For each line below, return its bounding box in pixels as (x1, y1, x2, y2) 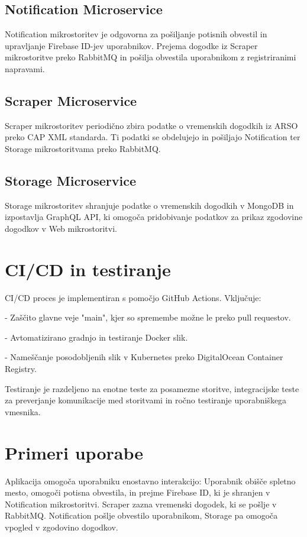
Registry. (5, 363, 37, 375)
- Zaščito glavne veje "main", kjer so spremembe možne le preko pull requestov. (5, 311, 291, 324)
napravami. (5, 62, 45, 75)
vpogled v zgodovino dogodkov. (5, 520, 118, 533)
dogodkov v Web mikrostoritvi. (5, 222, 117, 234)
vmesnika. (5, 405, 41, 418)
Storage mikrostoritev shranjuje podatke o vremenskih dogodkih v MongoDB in (5, 199, 294, 211)
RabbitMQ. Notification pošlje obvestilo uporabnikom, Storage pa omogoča (5, 509, 278, 522)
